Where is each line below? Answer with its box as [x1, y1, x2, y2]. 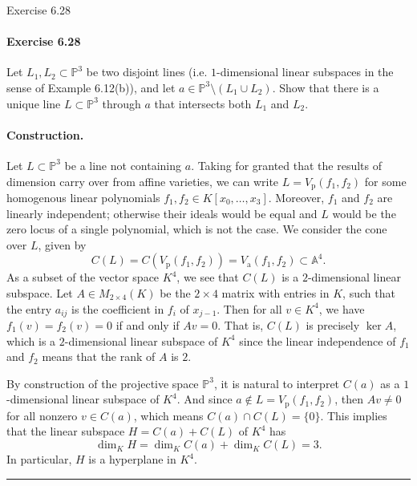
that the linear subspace [6, 423, 125, 439]
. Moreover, [268, 189, 325, 206]
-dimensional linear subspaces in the [217, 63, 394, 80]
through [102, 95, 141, 111]
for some [364, 172, 407, 189]
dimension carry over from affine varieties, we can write [6, 172, 279, 189]
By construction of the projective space [6, 375, 199, 391]
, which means [133, 407, 204, 423]
